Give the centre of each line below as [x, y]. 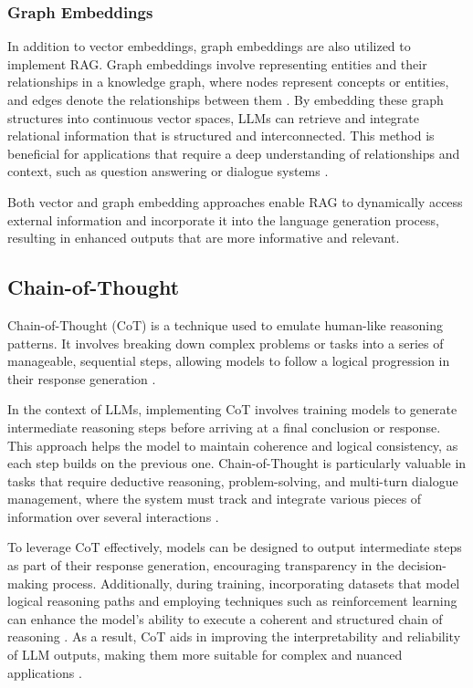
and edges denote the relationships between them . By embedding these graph [226, 99]
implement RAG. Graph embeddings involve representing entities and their [217, 63]
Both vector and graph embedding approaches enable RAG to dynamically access [235, 201]
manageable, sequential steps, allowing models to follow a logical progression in [229, 361]
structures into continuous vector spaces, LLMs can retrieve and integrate [213, 117]
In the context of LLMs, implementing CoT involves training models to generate [232, 409]
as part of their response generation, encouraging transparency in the [201, 565]
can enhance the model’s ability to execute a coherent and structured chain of [225, 618]
